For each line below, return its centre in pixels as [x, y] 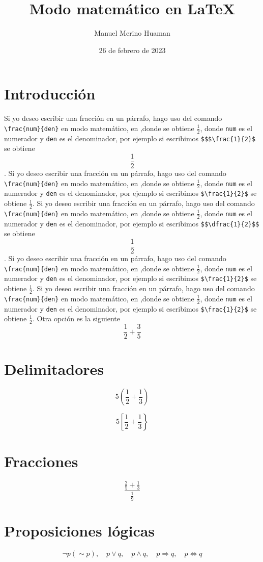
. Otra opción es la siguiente [76, 318]
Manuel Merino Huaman [132, 33]
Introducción [50, 94]
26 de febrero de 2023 [132, 50]
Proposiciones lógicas [80, 530]
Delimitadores [54, 368]
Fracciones [41, 461]
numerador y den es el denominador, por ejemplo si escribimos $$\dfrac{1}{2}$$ [132, 223]
